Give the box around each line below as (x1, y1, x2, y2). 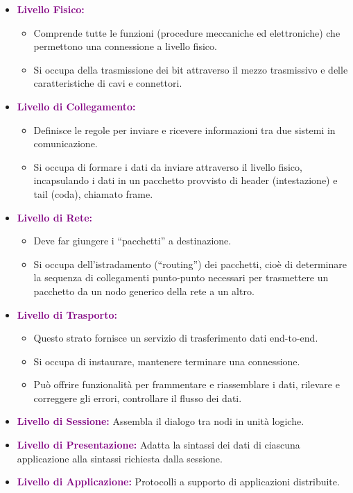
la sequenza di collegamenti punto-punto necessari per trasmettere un (33, 270, 329, 285)
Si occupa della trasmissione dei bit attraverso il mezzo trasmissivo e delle (33, 62, 348, 76)
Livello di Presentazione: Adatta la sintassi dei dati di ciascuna (17, 437, 300, 452)
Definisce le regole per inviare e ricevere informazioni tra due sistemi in (33, 122, 336, 137)
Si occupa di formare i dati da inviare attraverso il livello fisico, (33, 159, 302, 174)
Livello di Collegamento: (17, 99, 136, 113)
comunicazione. (33, 136, 98, 151)
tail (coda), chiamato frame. (33, 186, 153, 201)
